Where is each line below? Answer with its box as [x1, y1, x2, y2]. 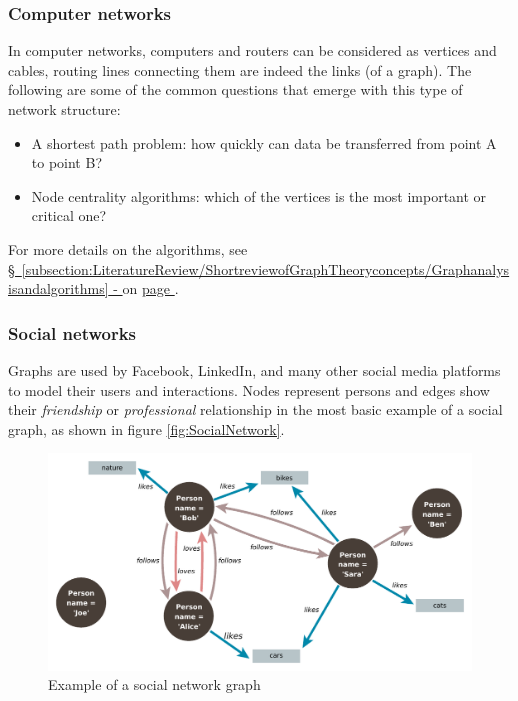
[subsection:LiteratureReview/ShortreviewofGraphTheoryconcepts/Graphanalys [21, 258, 510, 279]
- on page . [113, 278, 179, 299]
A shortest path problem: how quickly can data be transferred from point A [31, 132, 497, 153]
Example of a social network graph [48, 674, 261, 695]
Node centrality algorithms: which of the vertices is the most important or [31, 185, 487, 206]
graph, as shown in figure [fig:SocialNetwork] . [8, 418, 285, 439]
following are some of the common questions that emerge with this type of [8, 79, 463, 100]
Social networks [8, 320, 137, 345]
